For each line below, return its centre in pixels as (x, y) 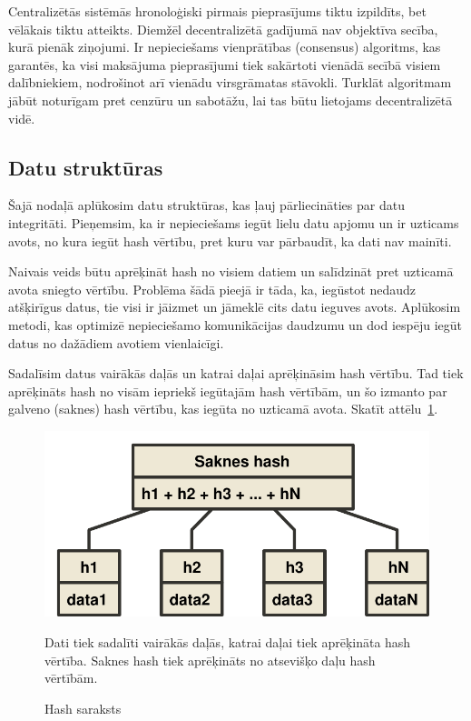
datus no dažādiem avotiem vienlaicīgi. (116, 342)
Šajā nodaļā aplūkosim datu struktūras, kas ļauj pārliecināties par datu (206, 205)
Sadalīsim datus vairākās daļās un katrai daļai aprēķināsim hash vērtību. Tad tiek (236, 373)
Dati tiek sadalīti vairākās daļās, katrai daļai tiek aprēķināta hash (228, 642)
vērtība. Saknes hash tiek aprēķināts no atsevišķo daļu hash (210, 660)
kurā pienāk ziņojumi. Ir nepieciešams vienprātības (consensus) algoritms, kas (225, 47)
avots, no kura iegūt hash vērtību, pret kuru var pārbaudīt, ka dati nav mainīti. (230, 240)
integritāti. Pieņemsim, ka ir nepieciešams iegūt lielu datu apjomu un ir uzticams (234, 222)
